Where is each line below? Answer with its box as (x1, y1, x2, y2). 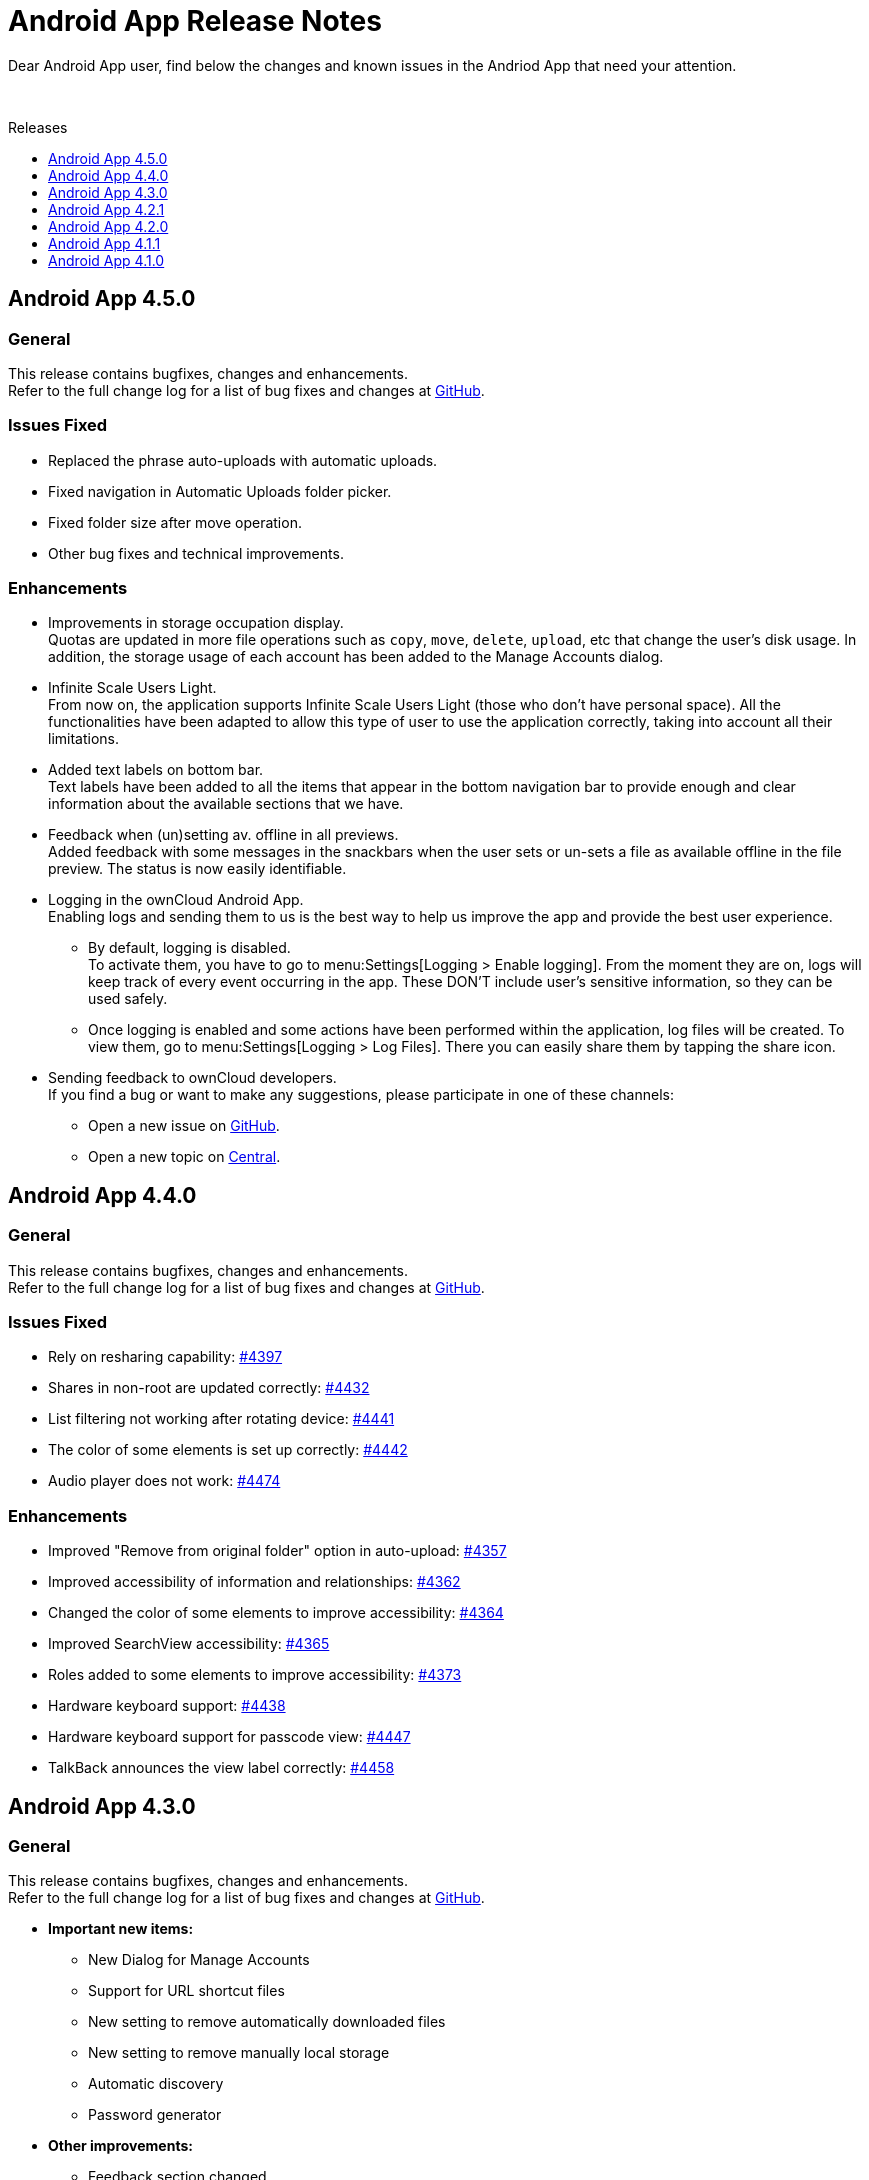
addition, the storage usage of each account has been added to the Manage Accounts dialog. (48, 648, 664, 666)
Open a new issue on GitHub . (88, 1117, 280, 1135)
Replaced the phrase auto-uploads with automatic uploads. (48, 451, 438, 469)
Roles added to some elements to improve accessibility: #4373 (48, 1666, 462, 1684)
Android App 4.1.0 (48, 251, 165, 269)
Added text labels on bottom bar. (48, 761, 264, 779)
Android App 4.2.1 (48, 200, 165, 218)
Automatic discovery (88, 2075, 224, 2093)
